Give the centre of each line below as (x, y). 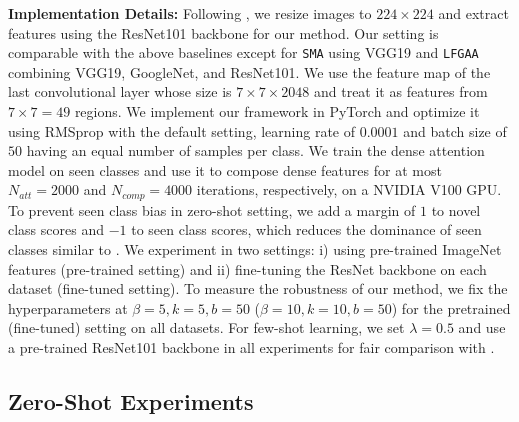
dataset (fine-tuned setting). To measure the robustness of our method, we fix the (258, 288)
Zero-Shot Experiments (131, 401)
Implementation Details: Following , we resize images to (190, 13)
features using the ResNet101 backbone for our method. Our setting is (223, 32)
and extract (473, 13)
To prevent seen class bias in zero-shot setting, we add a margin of (212, 209)
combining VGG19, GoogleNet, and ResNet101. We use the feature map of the (249, 71)
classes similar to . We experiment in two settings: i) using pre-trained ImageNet (255, 249)
